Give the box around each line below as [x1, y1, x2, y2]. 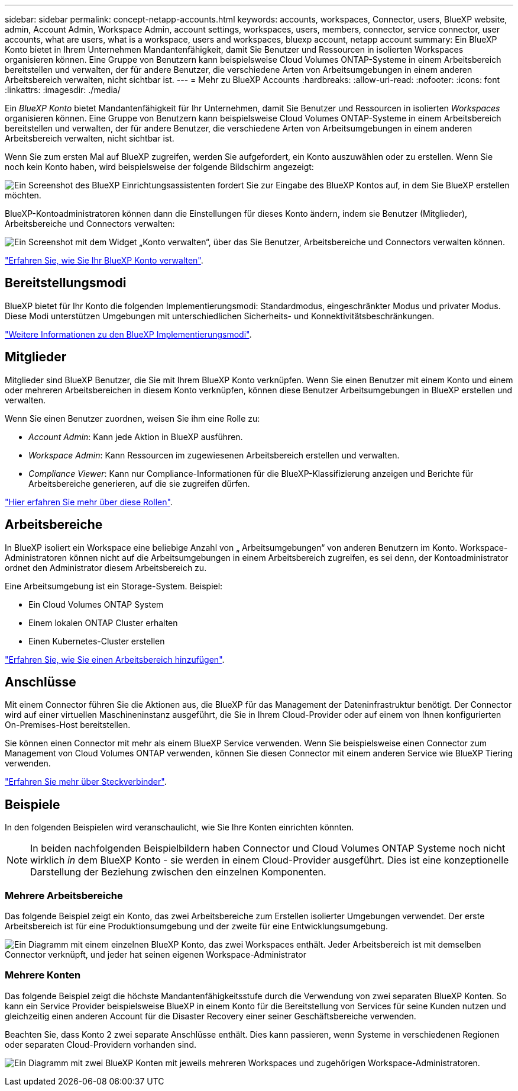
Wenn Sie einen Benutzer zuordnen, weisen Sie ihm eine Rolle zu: [5, 413, 260, 423]
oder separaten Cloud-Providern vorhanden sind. [5, 1039, 196, 1050]
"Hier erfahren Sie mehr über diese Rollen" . [5, 496, 173, 507]
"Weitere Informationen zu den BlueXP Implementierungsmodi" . [5, 329, 252, 339]
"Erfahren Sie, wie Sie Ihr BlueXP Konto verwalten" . [5, 255, 203, 265]
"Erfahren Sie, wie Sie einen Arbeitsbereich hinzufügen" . [5, 654, 225, 665]
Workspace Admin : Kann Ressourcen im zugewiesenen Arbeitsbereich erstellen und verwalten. [28, 450, 400, 460]
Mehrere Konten [5, 969, 81, 981]
